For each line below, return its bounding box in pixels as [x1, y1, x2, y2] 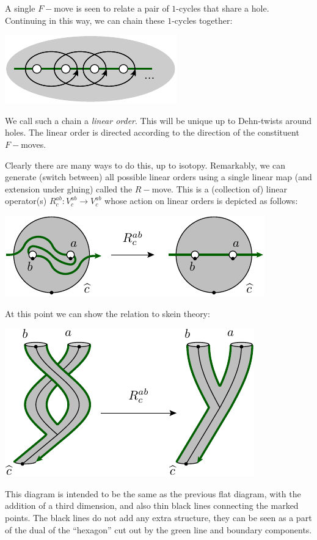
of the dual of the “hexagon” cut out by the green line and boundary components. [5, 523, 312, 536]
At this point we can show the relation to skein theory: [5, 307, 210, 319]
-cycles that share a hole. [176, 2, 269, 14]
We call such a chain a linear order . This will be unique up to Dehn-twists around [5, 114, 312, 126]
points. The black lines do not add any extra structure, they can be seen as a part [5, 511, 312, 524]
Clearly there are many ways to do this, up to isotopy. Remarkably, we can [5, 158, 286, 171]
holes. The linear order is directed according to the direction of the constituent [5, 126, 299, 139]
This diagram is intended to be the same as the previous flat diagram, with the [5, 487, 301, 500]
